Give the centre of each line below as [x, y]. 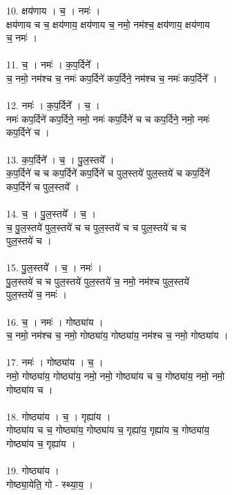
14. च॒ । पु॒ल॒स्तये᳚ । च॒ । [51, 213]
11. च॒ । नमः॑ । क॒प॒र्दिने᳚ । [53, 65]
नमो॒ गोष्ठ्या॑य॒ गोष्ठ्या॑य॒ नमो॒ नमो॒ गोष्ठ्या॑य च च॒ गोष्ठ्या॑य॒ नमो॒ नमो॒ [116, 376]
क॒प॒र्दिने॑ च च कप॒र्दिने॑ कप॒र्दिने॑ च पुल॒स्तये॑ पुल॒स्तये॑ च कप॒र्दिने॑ [108, 173]
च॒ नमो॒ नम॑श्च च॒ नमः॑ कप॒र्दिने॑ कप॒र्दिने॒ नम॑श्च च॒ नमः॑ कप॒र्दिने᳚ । [112, 78]
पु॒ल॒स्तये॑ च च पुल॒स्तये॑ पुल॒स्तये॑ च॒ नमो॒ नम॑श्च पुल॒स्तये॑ [98, 281]
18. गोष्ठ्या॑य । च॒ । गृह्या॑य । [59, 416]
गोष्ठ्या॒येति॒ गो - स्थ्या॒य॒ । [50, 484]
